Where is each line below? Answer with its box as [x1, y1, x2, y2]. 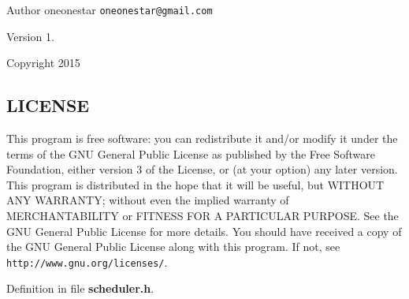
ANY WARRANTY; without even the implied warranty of [6, 192, 289, 208]
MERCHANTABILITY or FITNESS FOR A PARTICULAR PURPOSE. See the [6, 207, 399, 224]
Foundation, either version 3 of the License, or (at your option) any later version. [6, 161, 398, 178]
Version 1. [6, 28, 54, 44]
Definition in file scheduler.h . [6, 280, 154, 297]
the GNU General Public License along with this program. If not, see [6, 238, 340, 255]
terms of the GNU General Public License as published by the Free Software [6, 145, 375, 162]
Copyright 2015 [6, 54, 80, 71]
